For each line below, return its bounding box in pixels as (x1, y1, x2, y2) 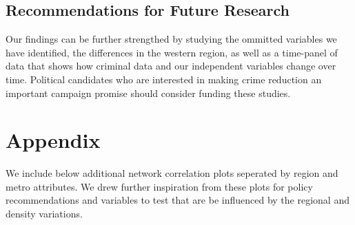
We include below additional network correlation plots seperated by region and (6, 166, 338, 180)
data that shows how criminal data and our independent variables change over (6, 58, 336, 73)
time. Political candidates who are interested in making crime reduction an (6, 72, 322, 86)
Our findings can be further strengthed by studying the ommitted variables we (6, 32, 337, 46)
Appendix (6, 126, 101, 154)
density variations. (6, 206, 83, 221)
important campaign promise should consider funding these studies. (6, 85, 291, 100)
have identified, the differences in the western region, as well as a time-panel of (6, 45, 338, 59)
